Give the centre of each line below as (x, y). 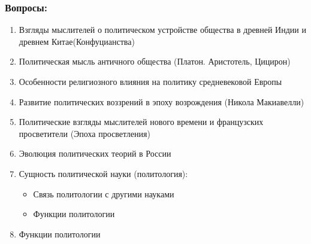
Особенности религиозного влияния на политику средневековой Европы (150, 81)
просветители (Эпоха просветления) (84, 133)
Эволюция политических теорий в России (95, 153)
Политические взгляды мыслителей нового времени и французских (141, 122)
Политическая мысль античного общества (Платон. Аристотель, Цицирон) (155, 61)
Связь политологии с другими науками (104, 193)
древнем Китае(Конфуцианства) (77, 41)
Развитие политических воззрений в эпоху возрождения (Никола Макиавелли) (161, 101)
